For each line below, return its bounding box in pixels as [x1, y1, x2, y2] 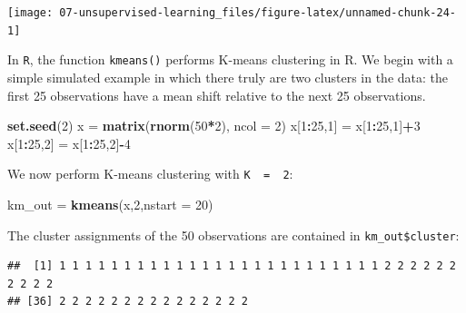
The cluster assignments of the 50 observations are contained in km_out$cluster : [7, 225, 460, 244]
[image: [7, 6, 54, 19]
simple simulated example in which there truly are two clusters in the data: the [7, 67, 448, 86]
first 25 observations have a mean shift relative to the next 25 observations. [7, 85, 426, 104]
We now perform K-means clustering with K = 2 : [7, 164, 293, 183]
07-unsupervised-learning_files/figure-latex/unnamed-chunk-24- [59, 6, 456, 19]
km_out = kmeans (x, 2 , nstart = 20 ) [7, 195, 213, 213]
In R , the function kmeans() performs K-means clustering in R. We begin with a [7, 50, 453, 69]
